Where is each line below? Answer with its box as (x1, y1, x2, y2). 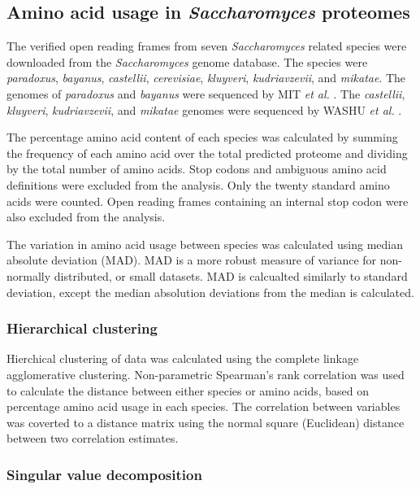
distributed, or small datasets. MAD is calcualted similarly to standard (54, 267, 408, 284)
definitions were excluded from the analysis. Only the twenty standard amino (6, 176, 390, 193)
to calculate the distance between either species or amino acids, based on (6, 382, 370, 399)
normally (6, 267, 51, 284)
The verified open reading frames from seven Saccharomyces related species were (6, 37, 407, 55)
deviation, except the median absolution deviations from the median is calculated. (6, 283, 414, 300)
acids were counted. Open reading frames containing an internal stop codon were (6, 192, 409, 209)
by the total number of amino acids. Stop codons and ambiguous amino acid (6, 160, 387, 177)
